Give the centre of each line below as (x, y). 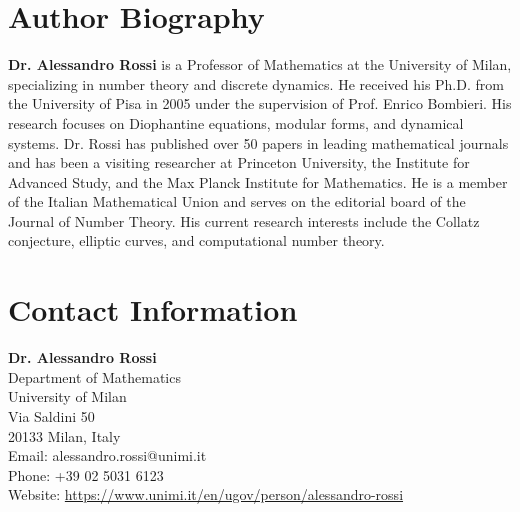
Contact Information (153, 309)
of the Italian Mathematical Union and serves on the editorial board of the (237, 201)
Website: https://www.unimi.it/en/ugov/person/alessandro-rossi (206, 494)
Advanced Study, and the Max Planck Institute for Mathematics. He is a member (258, 181)
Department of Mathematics (94, 376)
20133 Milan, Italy (64, 435)
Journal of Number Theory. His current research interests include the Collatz (244, 220)
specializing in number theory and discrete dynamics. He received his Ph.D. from (256, 83)
